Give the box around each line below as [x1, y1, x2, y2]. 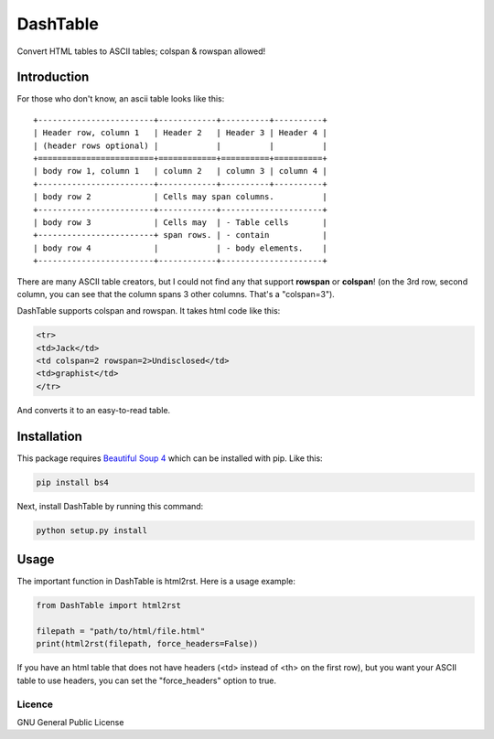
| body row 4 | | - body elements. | [33, 242, 328, 253]
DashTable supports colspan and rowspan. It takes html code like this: [16, 305, 281, 316]
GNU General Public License [16, 716, 124, 727]
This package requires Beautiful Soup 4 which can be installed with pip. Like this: [16, 453, 324, 464]
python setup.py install [36, 525, 148, 535]
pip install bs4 [36, 477, 110, 487]
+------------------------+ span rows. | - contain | [33, 230, 328, 241]
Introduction [16, 70, 90, 85]
